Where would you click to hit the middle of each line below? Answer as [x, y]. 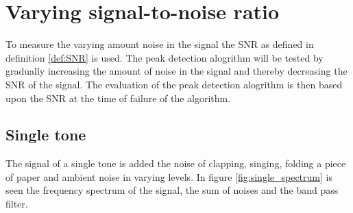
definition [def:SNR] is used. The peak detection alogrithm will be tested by [165, 57]
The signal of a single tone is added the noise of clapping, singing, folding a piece [176, 163]
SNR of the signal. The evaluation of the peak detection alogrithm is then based [174, 84]
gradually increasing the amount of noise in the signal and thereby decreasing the [176, 71]
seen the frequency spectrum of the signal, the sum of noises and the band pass [172, 190]
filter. [17, 204]
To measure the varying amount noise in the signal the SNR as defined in [160, 44]
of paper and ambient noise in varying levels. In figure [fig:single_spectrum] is [169, 176]
